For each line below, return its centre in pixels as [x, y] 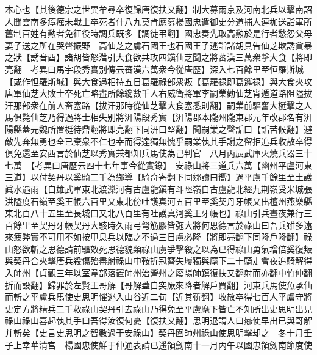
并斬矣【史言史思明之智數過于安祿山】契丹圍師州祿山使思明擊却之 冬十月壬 [158, 333]
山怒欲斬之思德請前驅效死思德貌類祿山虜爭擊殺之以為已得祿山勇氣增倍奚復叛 [158, 248]
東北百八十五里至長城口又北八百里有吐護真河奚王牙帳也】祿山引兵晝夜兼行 [154, 213]
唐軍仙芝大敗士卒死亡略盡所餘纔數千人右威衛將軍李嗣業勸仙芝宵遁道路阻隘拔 [158, 93]
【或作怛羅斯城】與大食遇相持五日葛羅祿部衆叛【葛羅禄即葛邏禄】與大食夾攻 [158, 81]
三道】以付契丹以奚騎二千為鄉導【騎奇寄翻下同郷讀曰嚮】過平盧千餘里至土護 [158, 177]
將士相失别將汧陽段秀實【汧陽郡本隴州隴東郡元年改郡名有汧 [192, 117]
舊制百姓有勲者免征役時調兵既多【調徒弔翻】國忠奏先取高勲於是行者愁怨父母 [158, 33]
